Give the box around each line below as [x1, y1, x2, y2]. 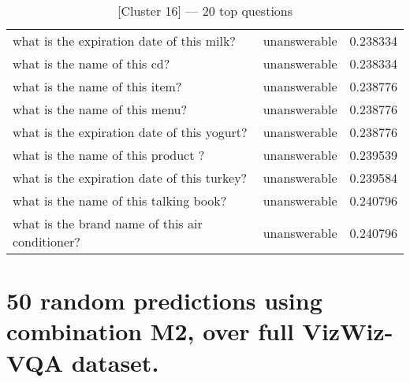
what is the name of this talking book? [13, 191, 227, 210]
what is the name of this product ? [13, 146, 205, 164]
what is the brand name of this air [13, 214, 203, 232]
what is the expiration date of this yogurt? [13, 123, 248, 141]
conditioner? [13, 232, 80, 250]
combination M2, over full [6, 315, 294, 347]
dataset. [71, 346, 159, 378]
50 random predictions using [6, 284, 322, 317]
